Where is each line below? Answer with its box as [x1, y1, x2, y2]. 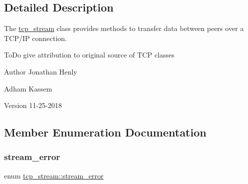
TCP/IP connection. [4, 32, 67, 43]
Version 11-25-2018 [4, 100, 62, 110]
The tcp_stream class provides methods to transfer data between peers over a [4, 23, 244, 33]
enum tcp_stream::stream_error [4, 170, 104, 180]
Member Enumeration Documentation [4, 124, 207, 140]
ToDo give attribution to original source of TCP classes [4, 49, 175, 60]
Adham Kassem [4, 83, 52, 93]
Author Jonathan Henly [4, 66, 77, 76]
